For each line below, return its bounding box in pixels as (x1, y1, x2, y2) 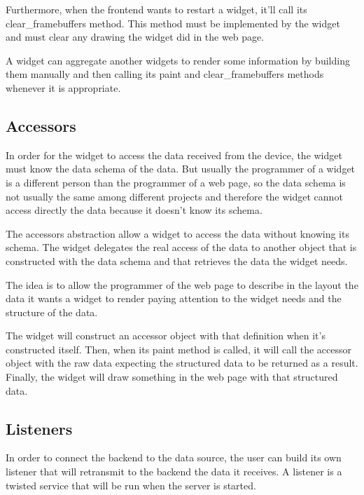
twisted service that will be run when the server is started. (6, 477, 256, 492)
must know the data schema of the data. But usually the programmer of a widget (6, 161, 356, 176)
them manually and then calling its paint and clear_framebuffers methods (6, 67, 324, 81)
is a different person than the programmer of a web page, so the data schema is (6, 175, 346, 189)
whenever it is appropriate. (6, 80, 121, 95)
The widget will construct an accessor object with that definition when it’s (6, 328, 325, 343)
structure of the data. (6, 304, 98, 319)
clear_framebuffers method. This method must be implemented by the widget (6, 15, 340, 30)
